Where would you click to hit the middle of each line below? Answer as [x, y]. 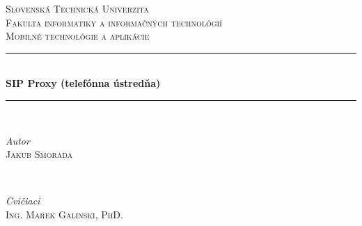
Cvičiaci [23, 201]
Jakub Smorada [39, 154]
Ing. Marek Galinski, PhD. [64, 214]
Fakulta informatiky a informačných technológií [114, 22]
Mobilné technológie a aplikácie [78, 36]
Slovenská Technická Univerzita [77, 8]
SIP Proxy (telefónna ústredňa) [83, 83]
